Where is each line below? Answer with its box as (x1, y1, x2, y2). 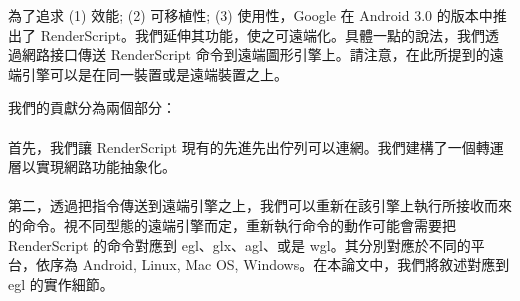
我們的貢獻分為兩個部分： (8, 97, 176, 118)
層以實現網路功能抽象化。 (8, 156, 176, 177)
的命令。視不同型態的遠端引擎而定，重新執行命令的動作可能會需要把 (8, 214, 456, 235)
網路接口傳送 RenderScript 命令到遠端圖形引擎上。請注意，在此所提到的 (21, 44, 490, 65)
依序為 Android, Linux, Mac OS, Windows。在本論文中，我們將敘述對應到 (35, 254, 510, 275)
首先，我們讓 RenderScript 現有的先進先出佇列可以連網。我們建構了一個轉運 (8, 136, 504, 157)
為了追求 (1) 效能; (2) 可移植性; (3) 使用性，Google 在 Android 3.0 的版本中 (8, 5, 493, 25)
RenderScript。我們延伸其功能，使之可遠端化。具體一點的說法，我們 (40, 24, 486, 45)
